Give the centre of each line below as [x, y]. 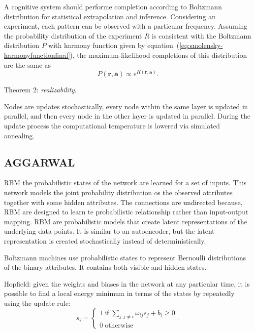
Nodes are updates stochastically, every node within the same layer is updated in [126, 106]
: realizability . [57, 90]
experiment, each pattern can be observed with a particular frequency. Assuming [126, 26]
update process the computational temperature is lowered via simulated [112, 125]
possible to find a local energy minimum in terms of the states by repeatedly [119, 293]
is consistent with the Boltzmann [202, 35]
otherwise [119, 326]
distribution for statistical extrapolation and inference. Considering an [110, 16]
